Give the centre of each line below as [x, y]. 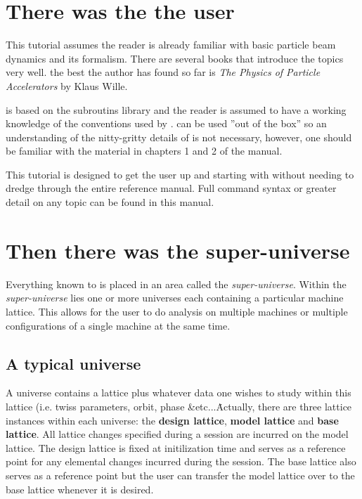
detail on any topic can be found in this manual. [110, 202]
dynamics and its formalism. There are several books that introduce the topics [175, 58]
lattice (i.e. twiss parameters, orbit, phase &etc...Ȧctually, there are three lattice [179, 406]
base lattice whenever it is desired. [80, 489]
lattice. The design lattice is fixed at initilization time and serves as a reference [176, 447]
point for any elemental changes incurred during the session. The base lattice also [181, 461]
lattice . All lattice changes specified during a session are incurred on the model [177, 434]
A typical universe [73, 363]
